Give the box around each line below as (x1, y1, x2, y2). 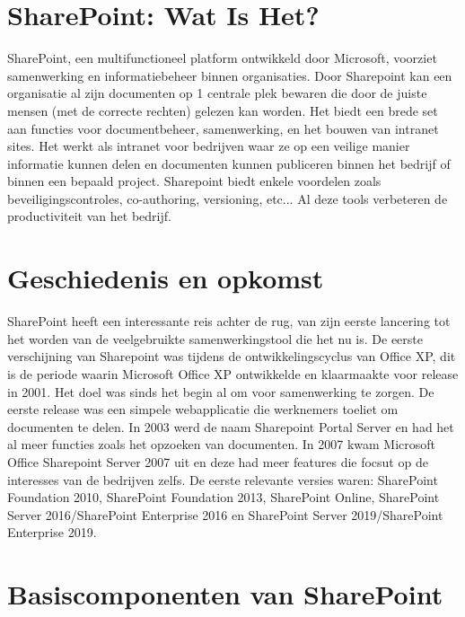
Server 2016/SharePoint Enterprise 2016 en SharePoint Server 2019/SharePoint (7, 505, 443, 524)
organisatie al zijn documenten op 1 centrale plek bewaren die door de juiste (7, 84, 427, 102)
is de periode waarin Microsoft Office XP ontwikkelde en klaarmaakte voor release (7, 364, 459, 383)
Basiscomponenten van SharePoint (7, 576, 443, 613)
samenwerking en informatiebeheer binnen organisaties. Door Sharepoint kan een (7, 66, 452, 84)
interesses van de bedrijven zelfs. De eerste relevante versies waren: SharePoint (7, 470, 438, 489)
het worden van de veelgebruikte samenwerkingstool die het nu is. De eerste (7, 329, 423, 348)
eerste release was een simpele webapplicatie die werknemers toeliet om (7, 400, 399, 419)
